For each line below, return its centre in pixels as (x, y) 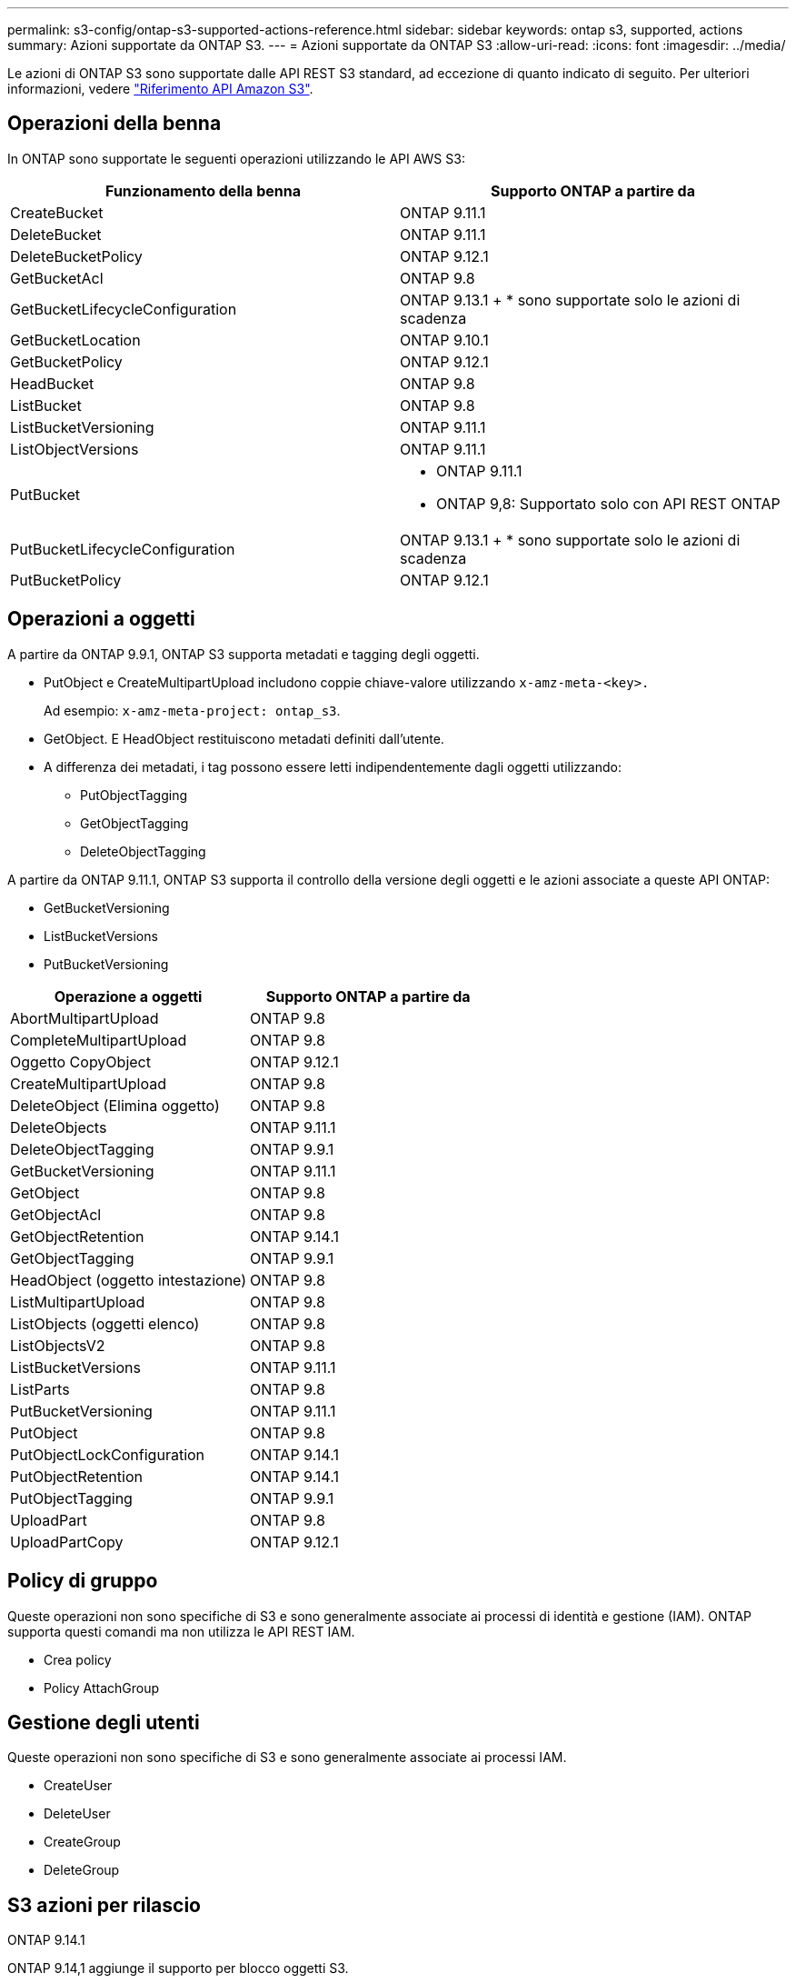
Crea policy (78, 1659)
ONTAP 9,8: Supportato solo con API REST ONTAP (608, 503)
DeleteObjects (59, 1127)
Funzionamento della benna (203, 190)
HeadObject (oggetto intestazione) (129, 1280)
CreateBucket (57, 212)
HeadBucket (52, 383)
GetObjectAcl (56, 1214)
